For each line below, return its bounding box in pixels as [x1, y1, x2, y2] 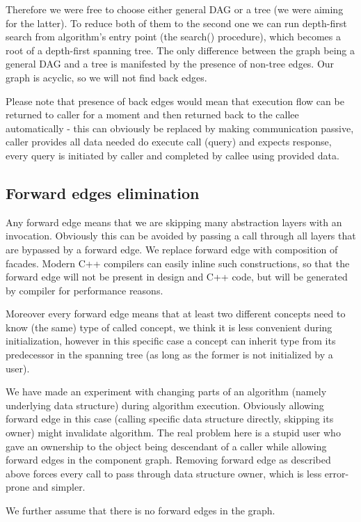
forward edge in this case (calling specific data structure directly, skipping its [6, 411, 334, 426]
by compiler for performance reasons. [6, 283, 163, 297]
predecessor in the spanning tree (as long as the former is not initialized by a [6, 347, 333, 362]
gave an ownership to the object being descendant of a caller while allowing [6, 438, 327, 453]
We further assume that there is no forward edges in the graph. [6, 503, 275, 518]
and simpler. [32, 480, 86, 494]
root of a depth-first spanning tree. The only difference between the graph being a [6, 42, 355, 57]
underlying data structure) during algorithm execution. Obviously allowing [6, 397, 324, 412]
